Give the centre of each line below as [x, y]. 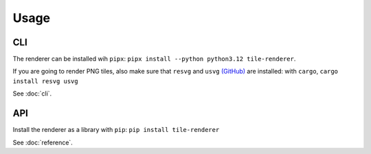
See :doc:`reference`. [43, 142]
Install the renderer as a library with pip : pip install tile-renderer [116, 130]
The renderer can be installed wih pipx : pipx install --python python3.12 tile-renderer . [154, 59]
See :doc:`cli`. [32, 93]
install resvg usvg [45, 81]
